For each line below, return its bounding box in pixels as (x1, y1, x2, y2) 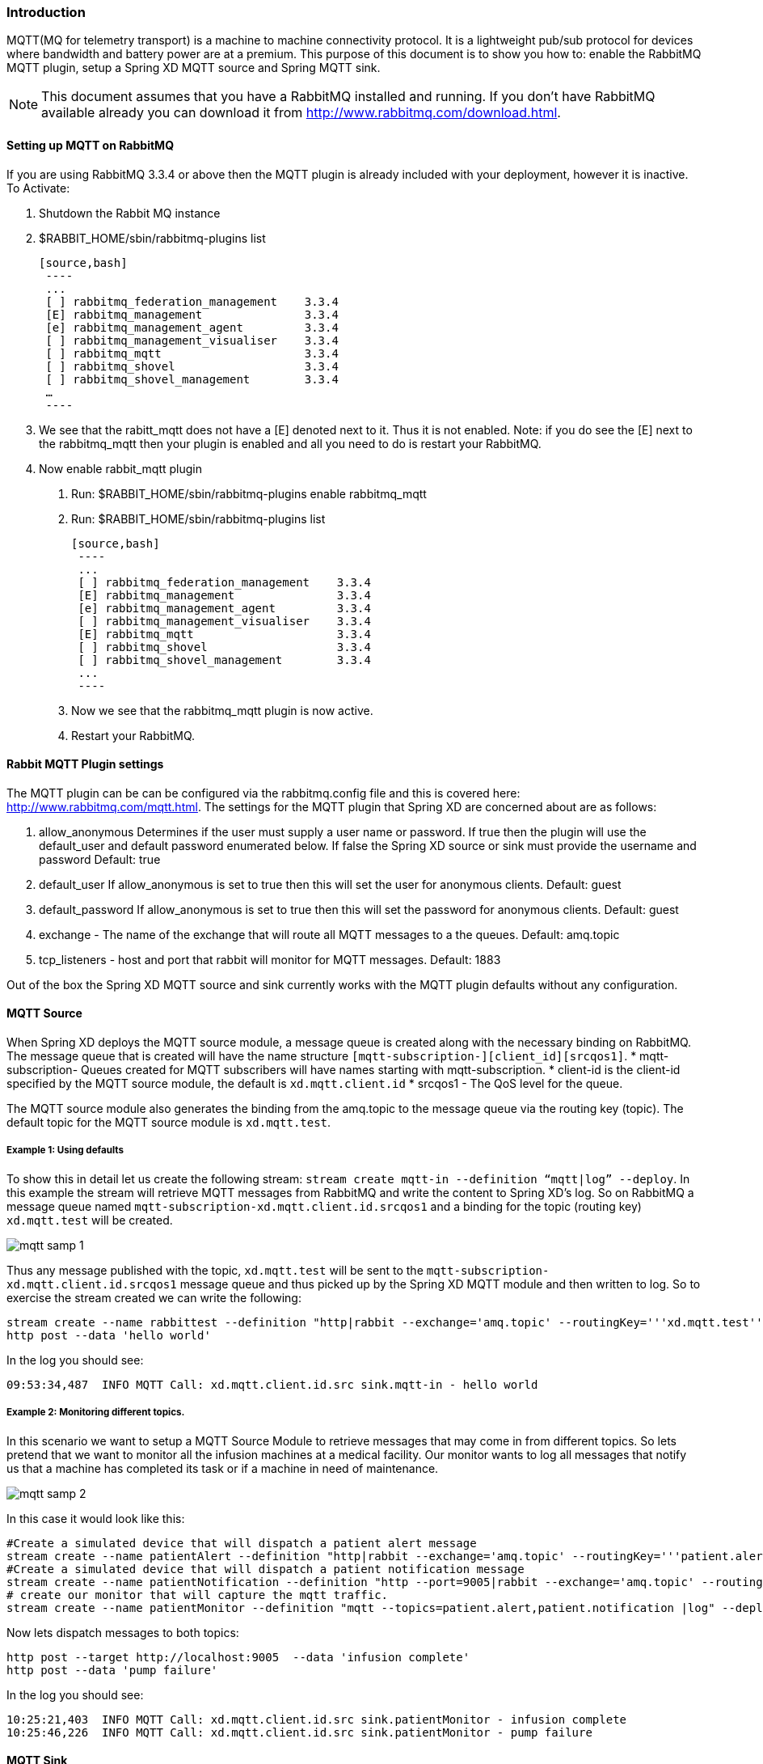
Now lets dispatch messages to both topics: (6, 1625, 239, 1639)
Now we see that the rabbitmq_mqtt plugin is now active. (71, 703, 373, 717)
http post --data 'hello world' (6, 1328, 211, 1342)
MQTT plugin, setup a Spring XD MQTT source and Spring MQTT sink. (6, 61, 381, 75)
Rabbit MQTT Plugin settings (6, 757, 164, 772)
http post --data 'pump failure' (6, 1663, 218, 1677)
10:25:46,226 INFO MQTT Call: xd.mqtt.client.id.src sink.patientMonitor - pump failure (6, 1725, 592, 1739)
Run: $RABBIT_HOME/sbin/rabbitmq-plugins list (71, 511, 326, 526)
